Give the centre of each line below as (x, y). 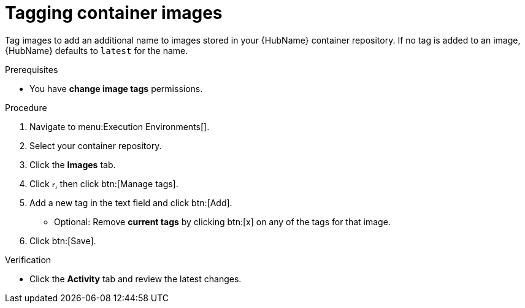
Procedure (26, 107)
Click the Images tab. (73, 164)
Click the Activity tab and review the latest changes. (136, 279)
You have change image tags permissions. (116, 88)
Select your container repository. (96, 145)
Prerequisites (32, 69)
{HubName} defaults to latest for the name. (97, 50)
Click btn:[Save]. (63, 241)
